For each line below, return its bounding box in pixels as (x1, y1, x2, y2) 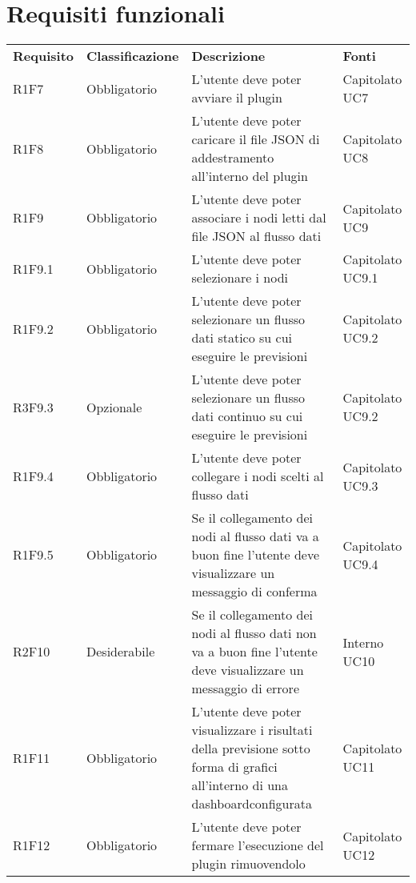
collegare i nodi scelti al (191, 467, 324, 486)
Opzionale (86, 397, 142, 416)
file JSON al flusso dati (191, 227, 322, 246)
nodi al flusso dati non (191, 624, 317, 643)
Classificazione (86, 46, 179, 66)
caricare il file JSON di (191, 130, 320, 149)
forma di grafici (191, 757, 278, 777)
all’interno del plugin (191, 167, 308, 186)
